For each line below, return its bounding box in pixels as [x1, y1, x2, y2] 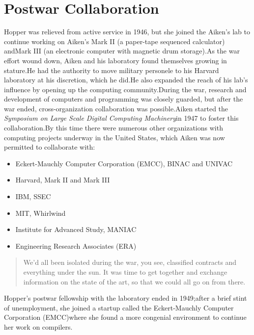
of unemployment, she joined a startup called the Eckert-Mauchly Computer [4, 302, 234, 312]
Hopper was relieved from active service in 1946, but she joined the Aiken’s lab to [4, 26, 250, 37]
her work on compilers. [4, 321, 73, 332]
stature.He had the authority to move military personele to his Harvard [4, 65, 219, 75]
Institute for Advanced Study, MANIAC [15, 224, 137, 234]
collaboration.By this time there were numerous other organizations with [4, 123, 223, 133]
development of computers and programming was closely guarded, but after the [4, 94, 243, 104]
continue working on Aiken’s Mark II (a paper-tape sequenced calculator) [4, 36, 225, 46]
